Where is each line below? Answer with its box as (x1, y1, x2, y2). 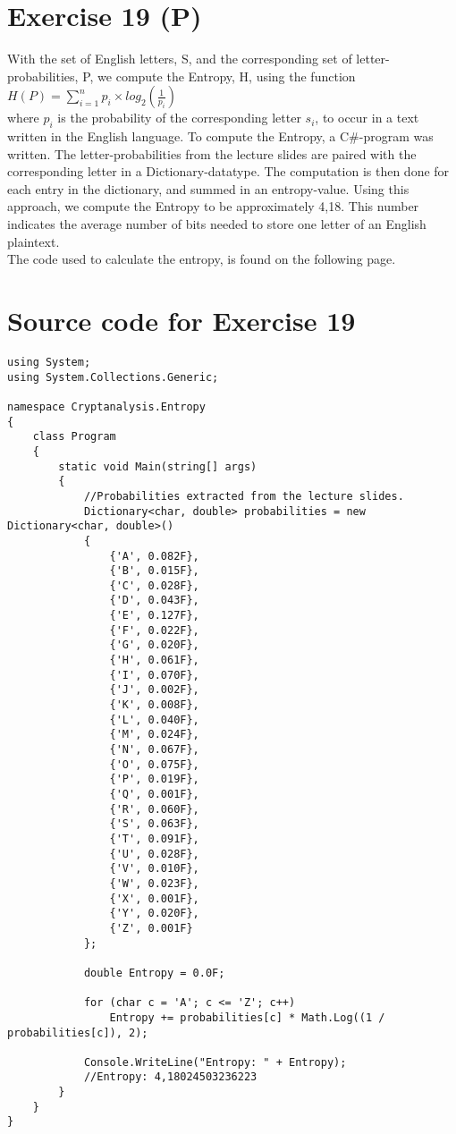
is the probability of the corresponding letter (57, 108, 301, 127)
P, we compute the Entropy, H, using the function (82, 66, 356, 85)
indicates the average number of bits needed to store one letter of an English (7, 215, 426, 233)
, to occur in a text (315, 108, 419, 127)
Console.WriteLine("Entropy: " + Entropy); (83, 1055, 347, 1069)
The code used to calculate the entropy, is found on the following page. (7, 250, 396, 268)
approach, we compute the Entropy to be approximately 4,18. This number (7, 197, 419, 216)
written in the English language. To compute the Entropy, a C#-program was (7, 127, 434, 146)
